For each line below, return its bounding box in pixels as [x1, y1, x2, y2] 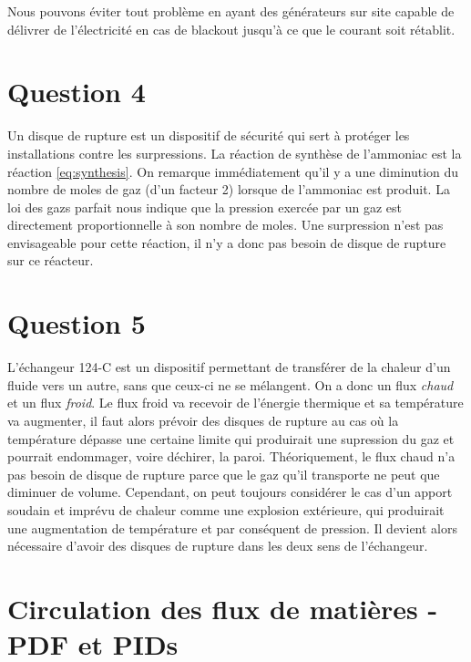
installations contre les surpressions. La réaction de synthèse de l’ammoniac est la [7, 143, 462, 162]
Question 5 [7, 305, 146, 342]
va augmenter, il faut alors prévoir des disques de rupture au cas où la [7, 410, 399, 429]
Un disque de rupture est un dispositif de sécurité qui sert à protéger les [7, 126, 410, 145]
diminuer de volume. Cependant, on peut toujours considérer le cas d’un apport [7, 482, 453, 502]
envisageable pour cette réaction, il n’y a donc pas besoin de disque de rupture [7, 233, 446, 252]
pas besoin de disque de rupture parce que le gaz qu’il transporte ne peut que [7, 464, 440, 483]
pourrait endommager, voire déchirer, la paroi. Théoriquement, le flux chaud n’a [7, 447, 456, 466]
